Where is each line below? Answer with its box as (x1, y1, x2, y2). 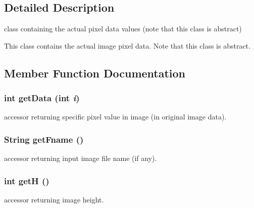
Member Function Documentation (4, 65, 186, 80)
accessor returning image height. (4, 194, 104, 205)
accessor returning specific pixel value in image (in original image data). (4, 111, 227, 122)
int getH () (4, 174, 49, 187)
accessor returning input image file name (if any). (4, 153, 157, 163)
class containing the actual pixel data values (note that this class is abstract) (4, 23, 242, 34)
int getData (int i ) (4, 92, 80, 104)
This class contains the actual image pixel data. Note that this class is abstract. (4, 40, 250, 51)
